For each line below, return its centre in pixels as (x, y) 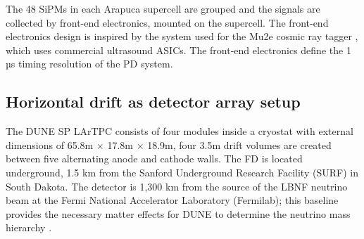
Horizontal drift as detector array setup (153, 102)
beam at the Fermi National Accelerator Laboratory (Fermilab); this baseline (172, 200)
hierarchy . (29, 227)
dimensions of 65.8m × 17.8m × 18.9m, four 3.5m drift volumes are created (169, 144)
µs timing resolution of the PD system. (89, 64)
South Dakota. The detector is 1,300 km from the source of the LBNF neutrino (177, 186)
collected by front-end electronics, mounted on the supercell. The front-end (167, 22)
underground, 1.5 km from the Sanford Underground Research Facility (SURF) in (182, 172)
